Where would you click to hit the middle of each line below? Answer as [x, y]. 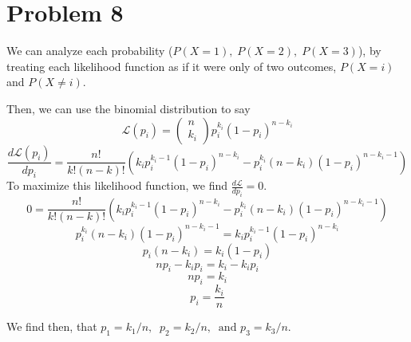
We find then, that [52, 326]
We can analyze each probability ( [90, 51]
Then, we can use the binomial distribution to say [128, 108]
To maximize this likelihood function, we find [117, 185]
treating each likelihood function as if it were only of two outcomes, [172, 66]
